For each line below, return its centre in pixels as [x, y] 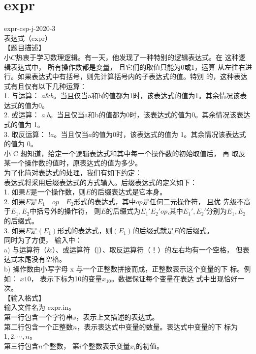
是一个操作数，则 [58, 192]
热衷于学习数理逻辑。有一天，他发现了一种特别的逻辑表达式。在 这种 [127, 57]
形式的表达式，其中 [105, 201]
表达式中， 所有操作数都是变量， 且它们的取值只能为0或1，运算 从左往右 [128, 67]
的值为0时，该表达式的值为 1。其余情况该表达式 [169, 134]
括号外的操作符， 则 [69, 211]
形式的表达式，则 [85, 230]
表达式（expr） [28, 38]
